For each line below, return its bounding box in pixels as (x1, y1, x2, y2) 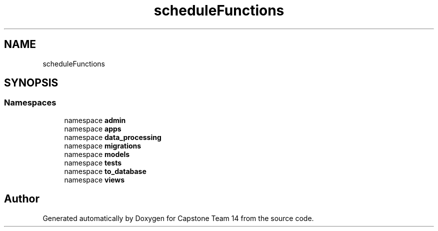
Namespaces (4, 97, 56, 108)
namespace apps (64, 124, 121, 133)
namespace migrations (64, 141, 141, 150)
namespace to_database (64, 166, 146, 175)
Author (4, 192, 39, 205)
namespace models (64, 149, 130, 158)
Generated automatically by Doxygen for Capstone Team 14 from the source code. (42, 213, 314, 222)
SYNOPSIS (4, 76, 58, 89)
